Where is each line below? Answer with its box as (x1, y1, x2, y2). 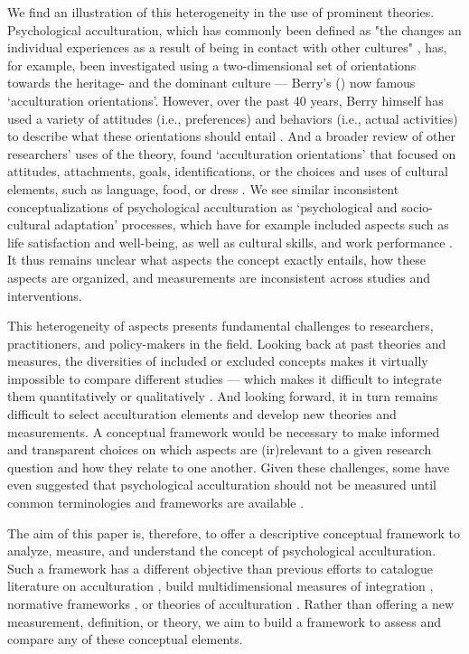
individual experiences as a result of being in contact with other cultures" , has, (7, 38, 447, 57)
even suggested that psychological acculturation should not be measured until (7, 475, 436, 494)
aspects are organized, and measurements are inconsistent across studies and (7, 267, 430, 286)
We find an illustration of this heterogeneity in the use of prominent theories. (7, 3, 435, 21)
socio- (401, 197, 433, 216)
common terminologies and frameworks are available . (7, 493, 305, 512)
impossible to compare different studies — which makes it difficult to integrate (7, 369, 442, 388)
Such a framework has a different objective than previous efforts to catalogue (7, 558, 433, 577)
